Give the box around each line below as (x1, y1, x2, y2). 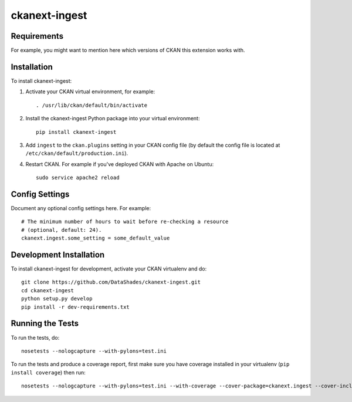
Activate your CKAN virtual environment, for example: (25, 88, 155, 95)
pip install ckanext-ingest (36, 129, 117, 135)
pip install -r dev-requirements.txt (21, 303, 130, 310)
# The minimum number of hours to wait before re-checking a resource (21, 218, 229, 225)
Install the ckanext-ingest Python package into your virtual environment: (25, 115, 200, 122)
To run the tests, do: (11, 334, 60, 341)
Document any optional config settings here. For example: (11, 205, 151, 211)
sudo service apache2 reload (36, 174, 120, 181)
